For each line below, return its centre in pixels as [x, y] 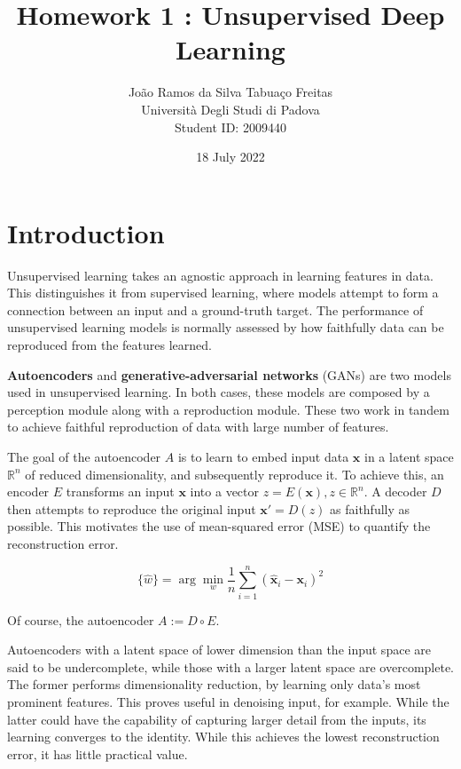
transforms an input [120, 492]
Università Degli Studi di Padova [230, 109]
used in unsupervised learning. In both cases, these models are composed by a [219, 392]
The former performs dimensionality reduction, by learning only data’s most [214, 684]
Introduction [86, 232]
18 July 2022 [230, 157]
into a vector [225, 492]
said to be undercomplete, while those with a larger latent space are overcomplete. [230, 666]
